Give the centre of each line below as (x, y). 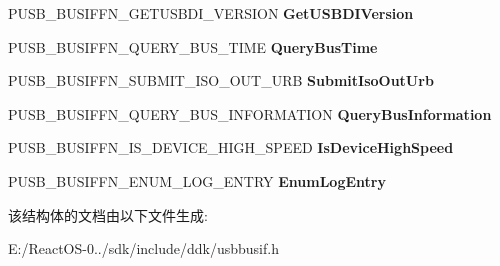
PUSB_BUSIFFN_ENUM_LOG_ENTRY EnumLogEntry (197, 180)
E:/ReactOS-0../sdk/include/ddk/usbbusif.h (143, 248)
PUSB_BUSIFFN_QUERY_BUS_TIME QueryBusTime (193, 46)
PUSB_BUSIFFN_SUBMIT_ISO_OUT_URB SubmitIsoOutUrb (221, 80)
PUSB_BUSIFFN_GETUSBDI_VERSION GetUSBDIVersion (211, 13)
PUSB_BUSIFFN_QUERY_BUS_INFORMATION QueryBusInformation (250, 113)
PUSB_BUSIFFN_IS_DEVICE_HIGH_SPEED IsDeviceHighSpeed (231, 147)
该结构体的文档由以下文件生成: (108, 214)
